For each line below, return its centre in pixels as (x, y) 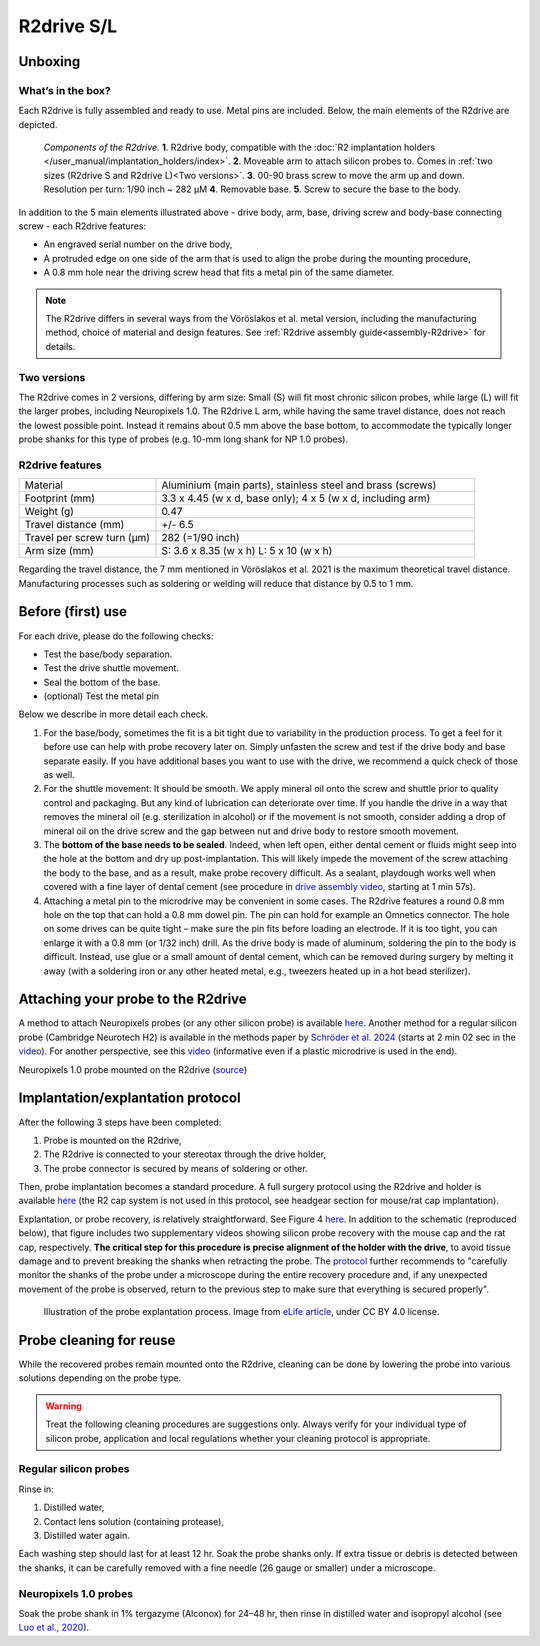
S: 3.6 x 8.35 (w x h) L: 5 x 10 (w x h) (247, 551)
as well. (59, 775)
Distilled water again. (86, 1535)
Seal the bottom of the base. (102, 682)
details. (60, 346)
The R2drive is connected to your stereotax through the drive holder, (185, 1154)
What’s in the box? (64, 90)
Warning (63, 1406)
